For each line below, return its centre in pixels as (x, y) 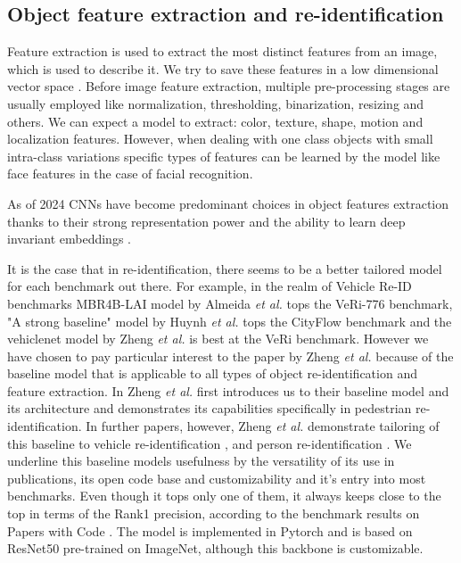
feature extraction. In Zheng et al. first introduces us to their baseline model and (228, 390)
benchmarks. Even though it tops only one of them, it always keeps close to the (224, 496)
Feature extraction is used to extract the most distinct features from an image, (222, 51)
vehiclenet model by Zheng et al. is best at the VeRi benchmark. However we (218, 339)
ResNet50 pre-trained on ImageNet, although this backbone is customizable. (215, 548)
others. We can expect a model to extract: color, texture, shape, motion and (215, 121)
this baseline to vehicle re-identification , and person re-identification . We (210, 443)
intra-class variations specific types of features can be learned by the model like (224, 156)
